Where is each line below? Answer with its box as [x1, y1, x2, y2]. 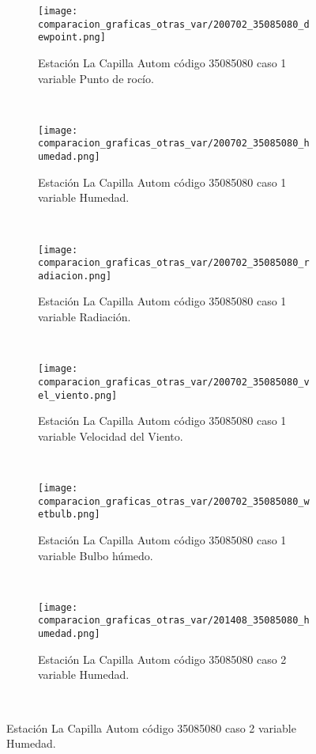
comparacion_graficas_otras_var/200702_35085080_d [38, 18, 310, 30]
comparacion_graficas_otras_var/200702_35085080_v [38, 376, 310, 388]
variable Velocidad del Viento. [38, 427, 183, 444]
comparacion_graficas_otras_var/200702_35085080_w [38, 495, 310, 507]
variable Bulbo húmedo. [38, 547, 153, 563]
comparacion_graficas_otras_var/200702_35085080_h [38, 138, 310, 150]
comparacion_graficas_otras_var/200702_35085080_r [38, 257, 310, 269]
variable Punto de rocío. [38, 70, 154, 86]
